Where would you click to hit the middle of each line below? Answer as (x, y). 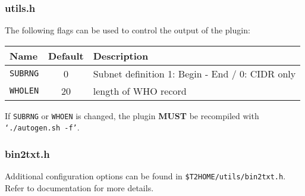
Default (66, 55)
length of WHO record (140, 91)
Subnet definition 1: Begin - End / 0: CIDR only (194, 73)
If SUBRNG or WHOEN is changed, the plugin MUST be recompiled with (132, 115)
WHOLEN (24, 91)
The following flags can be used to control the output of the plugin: (128, 30)
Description (121, 55)
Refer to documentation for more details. (79, 188)
